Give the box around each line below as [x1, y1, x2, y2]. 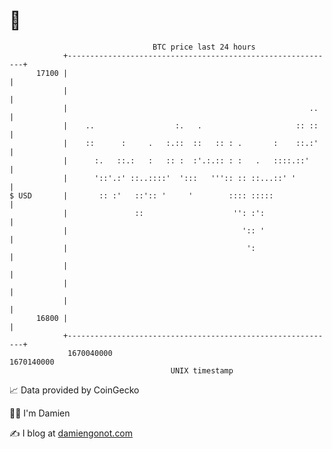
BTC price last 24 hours [152, 42, 256, 52]
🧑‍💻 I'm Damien [9, 407, 71, 419]
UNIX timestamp [170, 365, 234, 376]
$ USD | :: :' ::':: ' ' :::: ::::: [9, 190, 274, 201]
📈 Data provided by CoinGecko [9, 384, 140, 396]
